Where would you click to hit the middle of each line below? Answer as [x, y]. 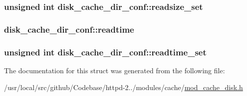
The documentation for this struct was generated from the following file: [115, 70]
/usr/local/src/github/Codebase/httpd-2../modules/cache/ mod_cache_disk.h [123, 87]
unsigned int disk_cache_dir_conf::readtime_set [105, 52]
